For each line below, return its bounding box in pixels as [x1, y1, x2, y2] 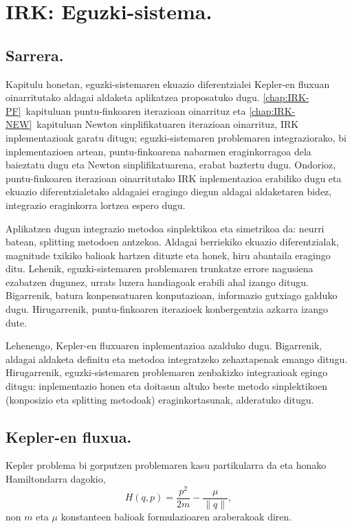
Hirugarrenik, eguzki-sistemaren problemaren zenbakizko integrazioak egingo [5, 365, 328, 379]
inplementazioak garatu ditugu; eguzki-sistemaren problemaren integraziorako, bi [5, 130, 346, 144]
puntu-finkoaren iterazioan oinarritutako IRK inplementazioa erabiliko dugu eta [5, 170, 342, 185]
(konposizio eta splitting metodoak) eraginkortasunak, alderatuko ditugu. [5, 392, 314, 406]
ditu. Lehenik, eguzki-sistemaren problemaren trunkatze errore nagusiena [5, 261, 313, 276]
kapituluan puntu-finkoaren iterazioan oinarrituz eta [25, 103, 246, 118]
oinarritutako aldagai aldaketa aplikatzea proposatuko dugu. [5, 90, 260, 104]
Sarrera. [5, 44, 64, 65]
